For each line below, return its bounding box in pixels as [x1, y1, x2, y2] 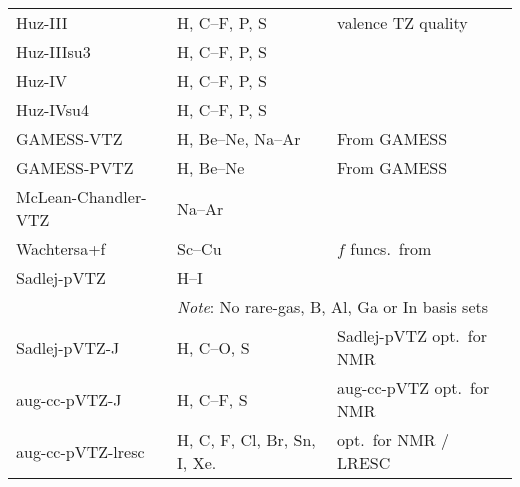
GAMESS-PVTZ [16, 156, 134, 179]
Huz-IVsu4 [16, 98, 89, 121]
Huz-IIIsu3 [16, 40, 91, 63]
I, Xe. [177, 451, 217, 474]
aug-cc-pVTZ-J [16, 387, 122, 411]
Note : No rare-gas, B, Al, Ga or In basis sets [177, 295, 489, 318]
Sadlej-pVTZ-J [16, 335, 120, 359]
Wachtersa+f [16, 237, 106, 260]
